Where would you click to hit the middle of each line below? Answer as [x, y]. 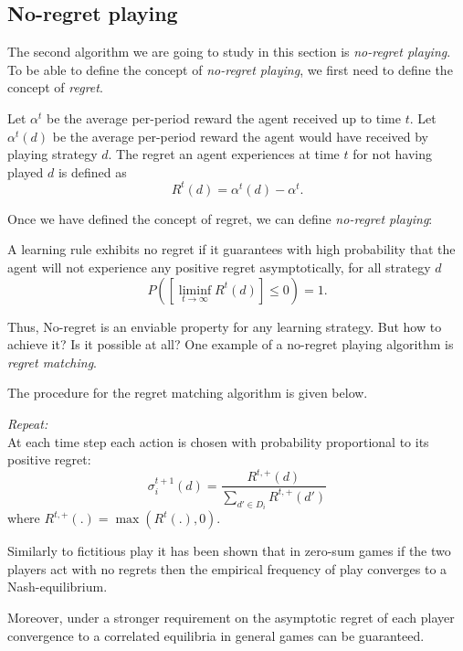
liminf [195, 290]
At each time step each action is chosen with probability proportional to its [218, 441]
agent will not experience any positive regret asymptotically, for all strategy [219, 267]
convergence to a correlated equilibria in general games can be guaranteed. [216, 635]
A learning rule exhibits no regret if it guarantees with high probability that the [231, 249]
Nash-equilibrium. [58, 587]
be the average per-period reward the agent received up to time [224, 117]
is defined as [92, 171]
